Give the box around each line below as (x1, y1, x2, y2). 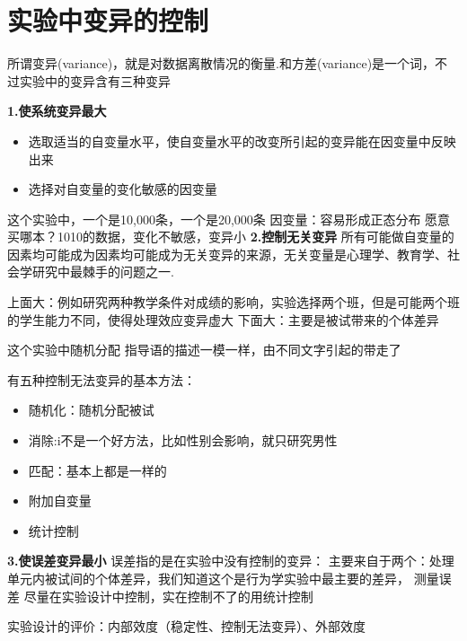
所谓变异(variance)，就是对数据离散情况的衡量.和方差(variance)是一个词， (7, 54, 436, 73)
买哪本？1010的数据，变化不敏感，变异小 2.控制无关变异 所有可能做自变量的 (7, 227, 454, 246)
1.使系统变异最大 (7, 101, 107, 120)
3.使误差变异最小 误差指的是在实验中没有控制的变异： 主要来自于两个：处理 (7, 551, 454, 570)
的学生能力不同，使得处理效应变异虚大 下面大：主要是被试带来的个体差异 (7, 310, 439, 329)
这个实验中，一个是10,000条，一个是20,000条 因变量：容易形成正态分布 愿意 (7, 209, 451, 228)
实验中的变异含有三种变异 (19, 71, 171, 90)
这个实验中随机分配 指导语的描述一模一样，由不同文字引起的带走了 (7, 340, 401, 359)
